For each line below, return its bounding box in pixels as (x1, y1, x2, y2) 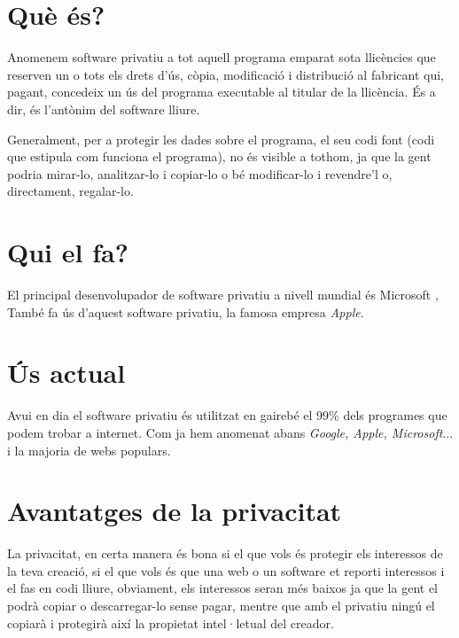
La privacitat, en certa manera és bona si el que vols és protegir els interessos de (7, 544, 443, 563)
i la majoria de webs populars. (7, 440, 171, 459)
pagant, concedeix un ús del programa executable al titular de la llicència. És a (7, 82, 436, 101)
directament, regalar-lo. (7, 182, 134, 200)
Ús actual (7, 354, 126, 391)
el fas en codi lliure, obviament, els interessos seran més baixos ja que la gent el (7, 579, 438, 597)
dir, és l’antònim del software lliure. (7, 99, 200, 118)
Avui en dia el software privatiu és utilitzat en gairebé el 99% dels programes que (7, 406, 447, 424)
